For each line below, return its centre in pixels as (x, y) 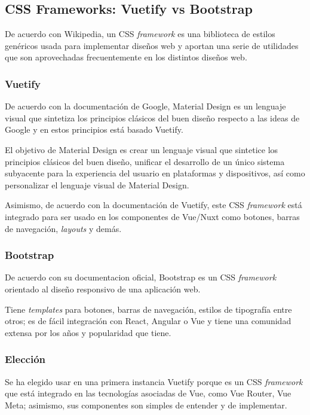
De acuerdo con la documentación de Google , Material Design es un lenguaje (145, 106)
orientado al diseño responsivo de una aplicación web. (103, 289)
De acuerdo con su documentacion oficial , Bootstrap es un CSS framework (141, 277)
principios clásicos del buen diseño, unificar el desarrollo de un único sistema (145, 161)
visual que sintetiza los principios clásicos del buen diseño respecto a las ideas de (152, 118)
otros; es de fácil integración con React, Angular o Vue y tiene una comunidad (148, 321)
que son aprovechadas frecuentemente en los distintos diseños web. (126, 57)
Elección (25, 359)
